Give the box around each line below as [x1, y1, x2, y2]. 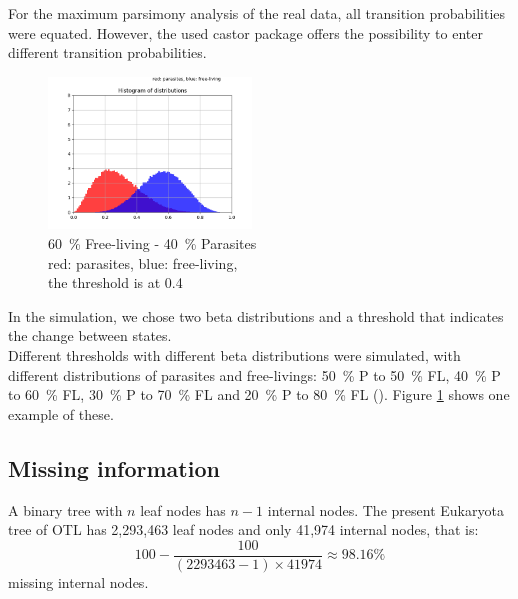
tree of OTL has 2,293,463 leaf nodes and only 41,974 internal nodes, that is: [8, 519, 479, 540]
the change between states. [8, 325, 172, 346]
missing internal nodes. [8, 571, 149, 592]
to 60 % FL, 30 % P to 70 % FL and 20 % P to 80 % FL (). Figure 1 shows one [8, 384, 510, 405]
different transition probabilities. [8, 42, 207, 63]
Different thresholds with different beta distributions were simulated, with [8, 344, 461, 365]
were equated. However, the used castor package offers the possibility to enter [8, 22, 483, 43]
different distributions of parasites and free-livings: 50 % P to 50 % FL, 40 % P [8, 364, 501, 385]
